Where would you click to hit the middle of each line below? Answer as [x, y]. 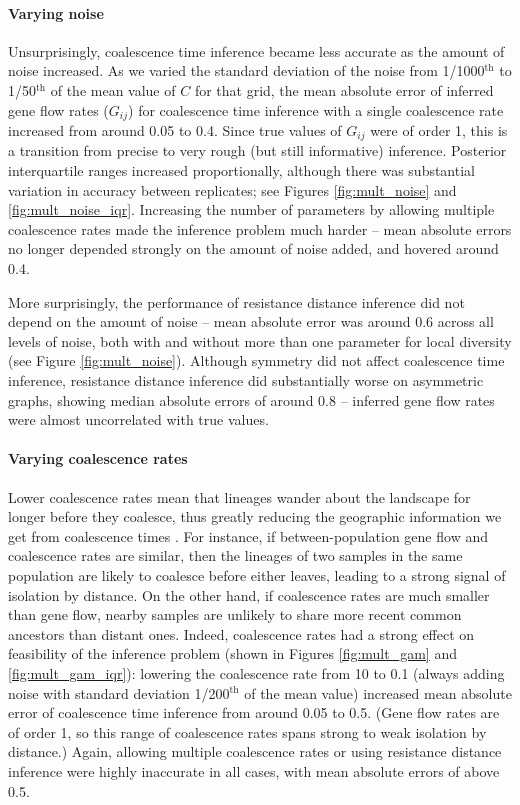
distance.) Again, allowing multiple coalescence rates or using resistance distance [255, 751]
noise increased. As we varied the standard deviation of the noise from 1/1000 [246, 70]
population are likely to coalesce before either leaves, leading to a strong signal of [257, 574]
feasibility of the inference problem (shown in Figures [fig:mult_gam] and [232, 653]
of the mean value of [113, 89]
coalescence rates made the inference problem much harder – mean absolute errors [260, 228]
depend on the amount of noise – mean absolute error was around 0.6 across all [251, 321]
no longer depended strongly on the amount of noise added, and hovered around [253, 248]
